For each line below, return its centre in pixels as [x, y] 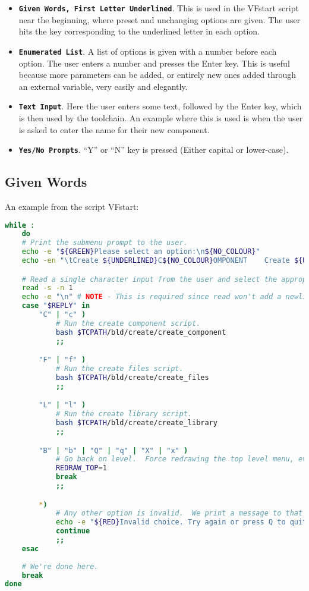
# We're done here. [60, 566]
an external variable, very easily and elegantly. [103, 86]
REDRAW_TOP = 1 [81, 468]
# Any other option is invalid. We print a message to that [179, 513]
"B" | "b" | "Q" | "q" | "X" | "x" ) [113, 450]
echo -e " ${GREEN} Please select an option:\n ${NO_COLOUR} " [141, 252]
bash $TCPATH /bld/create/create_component [141, 332]
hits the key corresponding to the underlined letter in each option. [139, 31]
